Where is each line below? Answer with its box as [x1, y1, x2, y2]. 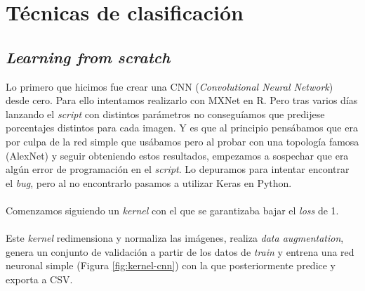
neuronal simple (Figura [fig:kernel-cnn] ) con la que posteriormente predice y [6, 258, 336, 273]
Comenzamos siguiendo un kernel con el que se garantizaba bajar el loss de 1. [6, 202, 339, 217]
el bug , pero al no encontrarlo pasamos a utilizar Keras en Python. [6, 175, 292, 190]
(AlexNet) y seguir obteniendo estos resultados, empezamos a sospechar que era [6, 148, 349, 162]
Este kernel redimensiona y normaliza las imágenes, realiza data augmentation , [6, 231, 344, 245]
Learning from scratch [6, 46, 171, 67]
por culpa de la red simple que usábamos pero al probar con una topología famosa [6, 134, 359, 148]
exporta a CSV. [6, 271, 73, 286]
